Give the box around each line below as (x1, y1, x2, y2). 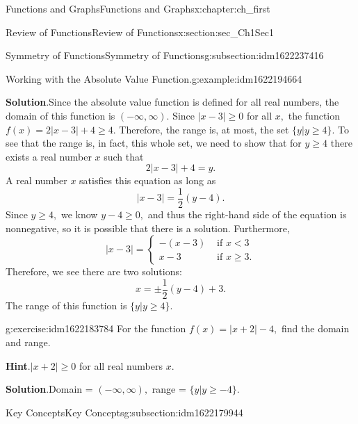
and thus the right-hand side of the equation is (147, 207, 347, 221)
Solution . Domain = (6, 382, 93, 396)
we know (60, 207, 98, 221)
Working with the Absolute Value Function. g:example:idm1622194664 (6, 71, 302, 85)
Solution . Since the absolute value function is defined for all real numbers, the (6, 95, 339, 109)
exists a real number (6, 149, 92, 163)
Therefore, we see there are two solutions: (6, 264, 182, 279)
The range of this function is (6, 297, 127, 312)
